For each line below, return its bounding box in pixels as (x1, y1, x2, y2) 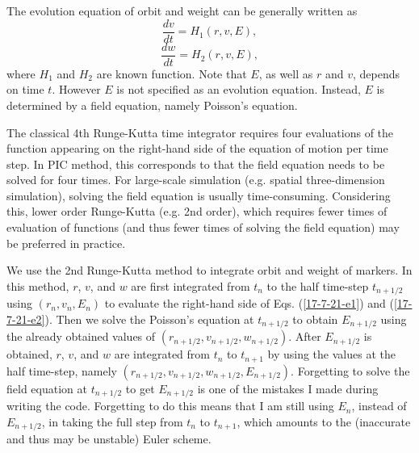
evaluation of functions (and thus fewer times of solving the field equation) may (6, 219, 400, 236)
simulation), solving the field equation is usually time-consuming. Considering (6, 187, 391, 203)
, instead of (351, 397, 407, 414)
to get (125, 380, 155, 396)
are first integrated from (131, 277, 250, 294)
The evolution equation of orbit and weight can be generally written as (6, 2, 358, 19)
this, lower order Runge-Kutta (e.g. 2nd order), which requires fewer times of (6, 203, 388, 220)
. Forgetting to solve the (291, 362, 410, 379)
